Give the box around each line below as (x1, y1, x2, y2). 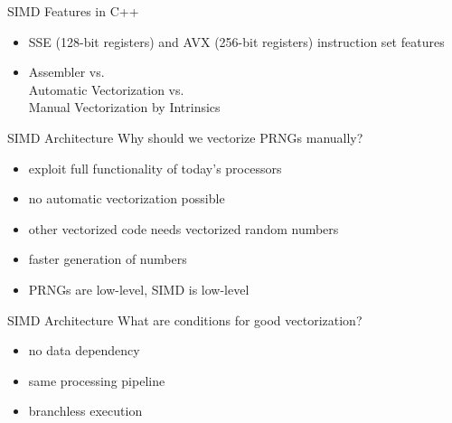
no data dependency (28, 341, 140, 360)
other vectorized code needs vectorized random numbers (28, 219, 339, 238)
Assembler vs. (28, 62, 105, 81)
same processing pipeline (28, 371, 165, 390)
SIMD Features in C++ (7, 2, 139, 20)
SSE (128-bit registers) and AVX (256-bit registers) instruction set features (28, 32, 445, 51)
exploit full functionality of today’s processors (28, 158, 282, 177)
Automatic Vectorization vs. (28, 80, 184, 99)
